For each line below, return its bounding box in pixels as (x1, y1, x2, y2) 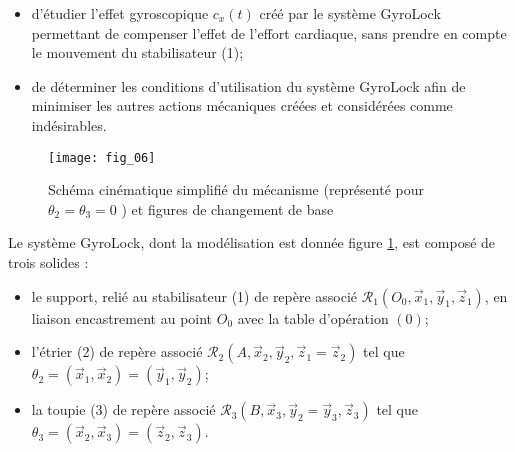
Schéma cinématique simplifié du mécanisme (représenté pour (48, 179, 424, 200)
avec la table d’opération (237, 307, 389, 328)
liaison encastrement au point (31, 307, 213, 328)
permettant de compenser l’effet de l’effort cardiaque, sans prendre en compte (31, 22, 507, 43)
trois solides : (8, 252, 89, 272)
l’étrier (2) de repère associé (31, 341, 203, 362)
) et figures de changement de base (121, 198, 334, 219)
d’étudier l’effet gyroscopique (31, 3, 209, 23)
